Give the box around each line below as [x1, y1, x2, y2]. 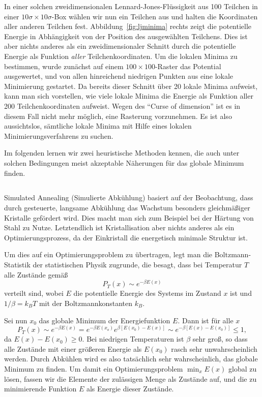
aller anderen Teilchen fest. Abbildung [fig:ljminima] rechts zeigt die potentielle [4, 21, 252, 32]
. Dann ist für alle [178, 315, 234, 325]
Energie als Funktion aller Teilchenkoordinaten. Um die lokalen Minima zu [4, 50, 238, 61]
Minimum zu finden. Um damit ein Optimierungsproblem [4, 363, 183, 374]
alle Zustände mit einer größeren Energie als [4, 343, 142, 354]
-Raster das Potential [155, 60, 221, 71]
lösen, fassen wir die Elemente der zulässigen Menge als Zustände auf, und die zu [4, 373, 257, 384]
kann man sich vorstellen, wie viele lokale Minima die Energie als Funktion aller [4, 90, 253, 101]
